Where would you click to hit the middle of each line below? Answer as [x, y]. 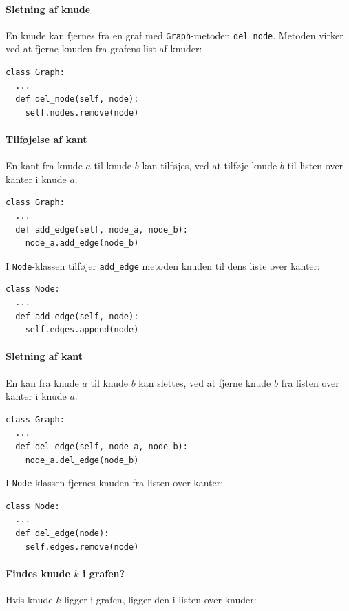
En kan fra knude [42, 382]
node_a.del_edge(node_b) [82, 460]
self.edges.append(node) [82, 330]
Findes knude [38, 573]
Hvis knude [29, 599]
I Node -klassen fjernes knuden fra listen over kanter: [115, 483]
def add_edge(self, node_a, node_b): [102, 229]
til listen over [315, 165]
